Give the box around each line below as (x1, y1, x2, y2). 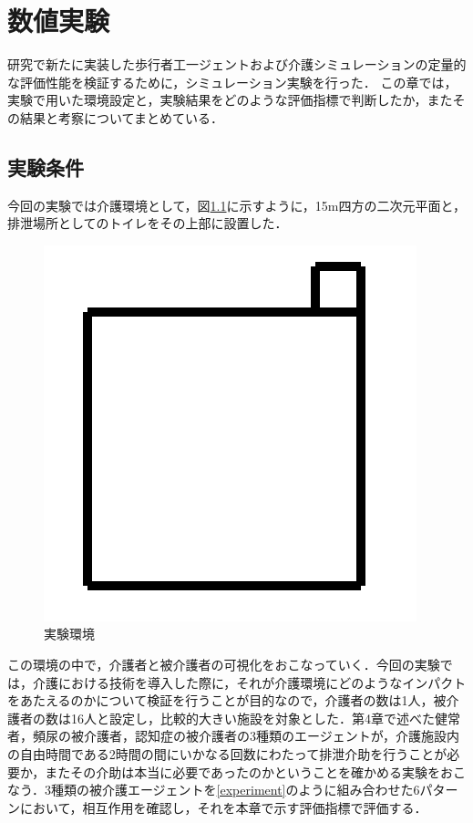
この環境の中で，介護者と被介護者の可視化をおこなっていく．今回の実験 (7, 655, 440, 674)
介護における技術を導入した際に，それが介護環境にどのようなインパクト (32, 672, 467, 692)
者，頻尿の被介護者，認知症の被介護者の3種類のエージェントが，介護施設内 (7, 726, 459, 745)
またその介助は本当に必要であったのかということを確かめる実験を (45, 762, 441, 781)
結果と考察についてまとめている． (19, 108, 223, 127)
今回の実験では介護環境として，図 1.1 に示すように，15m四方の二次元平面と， (7, 195, 466, 214)
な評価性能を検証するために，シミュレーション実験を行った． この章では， (7, 72, 458, 91)
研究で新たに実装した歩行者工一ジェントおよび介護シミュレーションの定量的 (7, 55, 467, 74)
